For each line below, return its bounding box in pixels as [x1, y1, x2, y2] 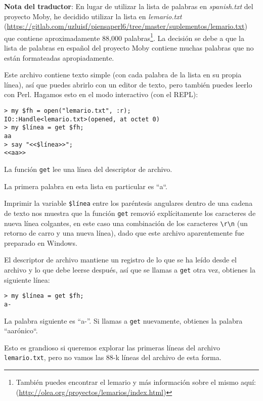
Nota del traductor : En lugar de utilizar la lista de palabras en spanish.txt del [4, 1, 253, 11]
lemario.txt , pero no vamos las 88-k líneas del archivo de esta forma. [4, 352, 222, 363]
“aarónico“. [4, 325, 38, 336]
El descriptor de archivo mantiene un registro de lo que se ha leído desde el [4, 254, 237, 265]
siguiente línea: [4, 274, 50, 285]
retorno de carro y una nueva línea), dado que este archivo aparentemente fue [4, 228, 244, 238]
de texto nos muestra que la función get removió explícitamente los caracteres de [4, 207, 256, 218]
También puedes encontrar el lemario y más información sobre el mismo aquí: [16, 377, 256, 387]
